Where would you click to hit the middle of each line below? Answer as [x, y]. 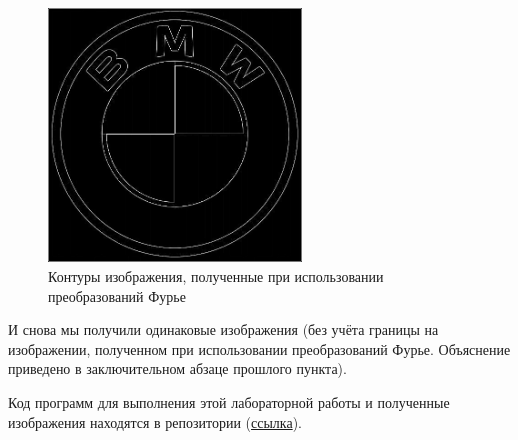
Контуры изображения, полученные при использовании [216, 275]
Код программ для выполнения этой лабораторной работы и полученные [229, 401]
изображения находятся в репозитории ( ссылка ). [155, 421]
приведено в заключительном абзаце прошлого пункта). [177, 368]
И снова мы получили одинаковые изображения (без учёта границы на [223, 329]
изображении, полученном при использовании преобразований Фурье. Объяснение [259, 348]
